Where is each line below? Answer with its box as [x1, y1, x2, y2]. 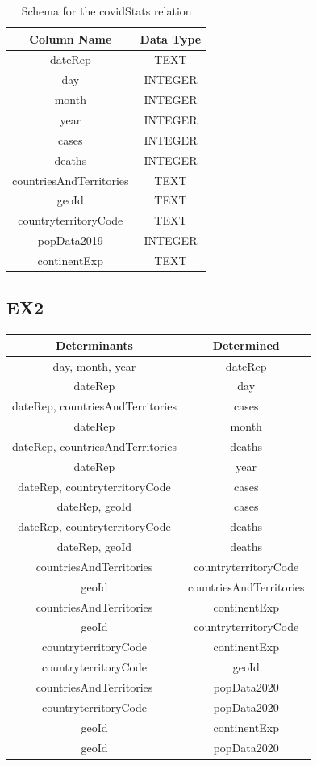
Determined [212, 336, 280, 353]
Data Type [140, 30, 202, 47]
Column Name [29, 30, 112, 47]
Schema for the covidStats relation [21, 2, 192, 19]
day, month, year [52, 357, 136, 374]
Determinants [56, 336, 133, 353]
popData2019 [37, 232, 103, 249]
